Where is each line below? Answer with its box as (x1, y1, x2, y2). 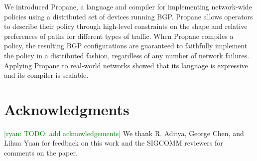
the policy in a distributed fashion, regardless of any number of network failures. (4, 50, 250, 60)
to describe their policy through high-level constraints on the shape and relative (4, 21, 248, 31)
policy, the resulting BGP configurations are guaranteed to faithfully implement (4, 40, 248, 51)
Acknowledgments (4, 99, 129, 119)
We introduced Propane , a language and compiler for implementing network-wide (4, 1, 252, 11)
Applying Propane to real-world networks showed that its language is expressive (4, 60, 248, 70)
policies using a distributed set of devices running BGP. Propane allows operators (4, 11, 253, 21)
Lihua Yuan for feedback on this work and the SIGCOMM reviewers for (4, 138, 223, 148)
